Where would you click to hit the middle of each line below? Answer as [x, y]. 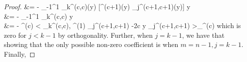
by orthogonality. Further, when [105, 35]
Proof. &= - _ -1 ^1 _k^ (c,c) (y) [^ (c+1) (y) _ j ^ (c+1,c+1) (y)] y [97, 6]
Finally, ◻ [20, 54]
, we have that [203, 35]
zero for [15, 35]
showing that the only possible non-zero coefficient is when [91, 44]
